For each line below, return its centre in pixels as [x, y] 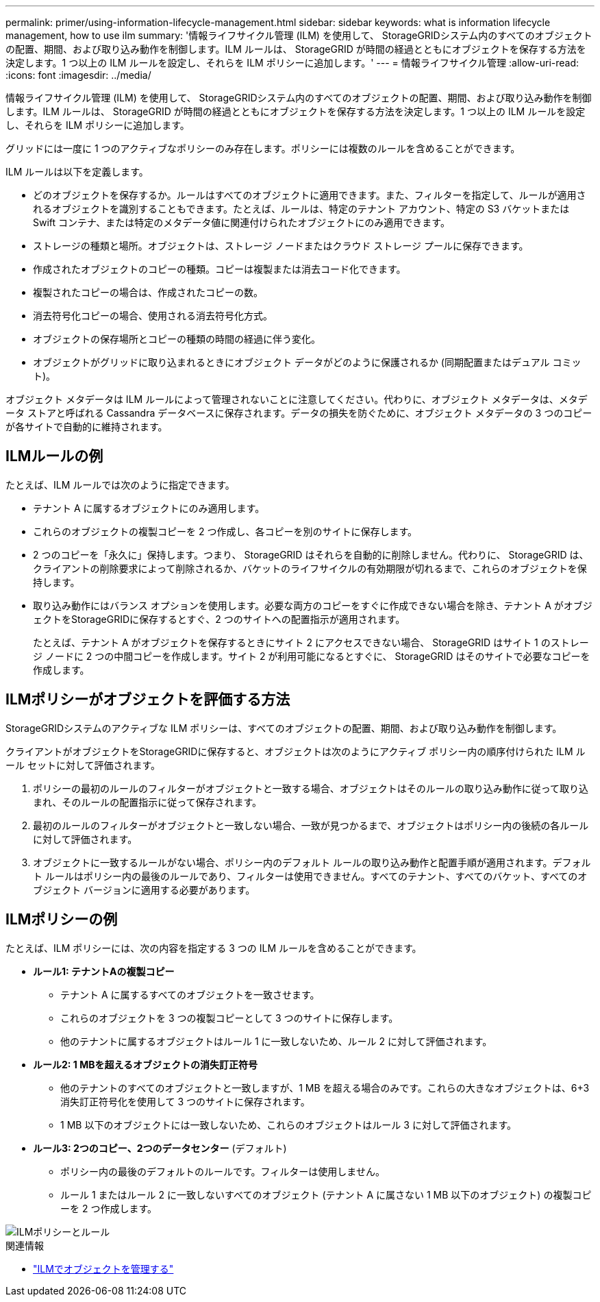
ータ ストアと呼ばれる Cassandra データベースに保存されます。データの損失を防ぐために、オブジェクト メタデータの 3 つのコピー [299, 413]
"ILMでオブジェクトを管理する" [103, 1268]
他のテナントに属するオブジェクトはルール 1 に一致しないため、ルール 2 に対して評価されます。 [276, 1041]
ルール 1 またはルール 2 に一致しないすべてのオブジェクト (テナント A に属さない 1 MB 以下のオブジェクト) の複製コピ [326, 1194]
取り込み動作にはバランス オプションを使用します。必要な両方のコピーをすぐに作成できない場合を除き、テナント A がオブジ [313, 605]
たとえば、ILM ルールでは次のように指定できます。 [120, 484]
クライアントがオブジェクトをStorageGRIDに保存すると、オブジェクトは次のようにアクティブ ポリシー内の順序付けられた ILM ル [296, 751]
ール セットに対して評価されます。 [83, 765]
